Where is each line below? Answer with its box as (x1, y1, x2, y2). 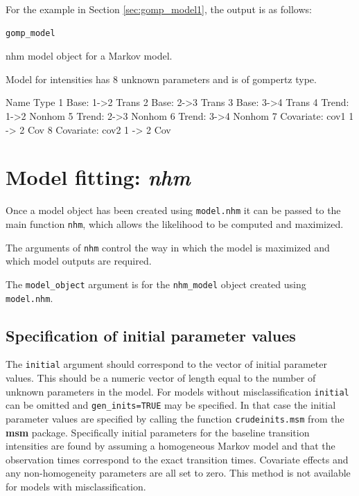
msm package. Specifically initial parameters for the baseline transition (6, 425, 310, 439)
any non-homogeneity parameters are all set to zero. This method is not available (6, 466, 351, 480)
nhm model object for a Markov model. (6, 48, 173, 63)
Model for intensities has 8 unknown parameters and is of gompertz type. (6, 71, 317, 86)
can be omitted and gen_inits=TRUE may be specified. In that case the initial (6, 398, 336, 412)
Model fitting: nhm (6, 163, 191, 192)
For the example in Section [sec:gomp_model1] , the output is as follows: (6, 2, 312, 16)
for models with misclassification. (6, 479, 146, 493)
